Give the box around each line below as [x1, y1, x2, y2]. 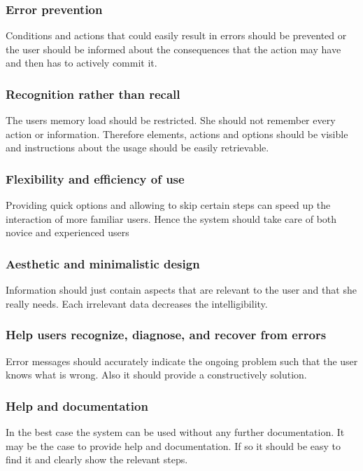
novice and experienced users [6, 225, 129, 240]
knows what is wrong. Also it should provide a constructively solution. [6, 367, 307, 382]
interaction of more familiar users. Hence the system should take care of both [6, 211, 337, 226]
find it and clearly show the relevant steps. [6, 452, 188, 467]
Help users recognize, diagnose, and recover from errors [6, 326, 327, 343]
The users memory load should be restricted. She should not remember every [6, 113, 336, 128]
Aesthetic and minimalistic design [6, 254, 200, 272]
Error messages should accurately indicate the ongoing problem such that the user [6, 353, 358, 368]
